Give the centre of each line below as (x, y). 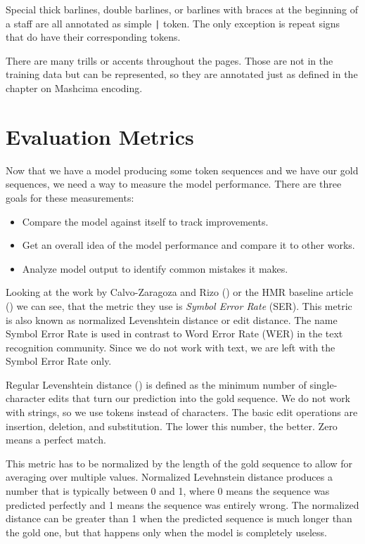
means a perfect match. (56, 440)
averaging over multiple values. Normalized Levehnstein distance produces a (169, 477)
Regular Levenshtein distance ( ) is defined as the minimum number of (156, 384)
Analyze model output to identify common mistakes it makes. (155, 268)
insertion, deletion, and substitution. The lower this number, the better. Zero (172, 426)
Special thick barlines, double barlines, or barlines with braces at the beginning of (182, 9)
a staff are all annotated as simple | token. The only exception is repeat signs (173, 23)
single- (324, 384)
